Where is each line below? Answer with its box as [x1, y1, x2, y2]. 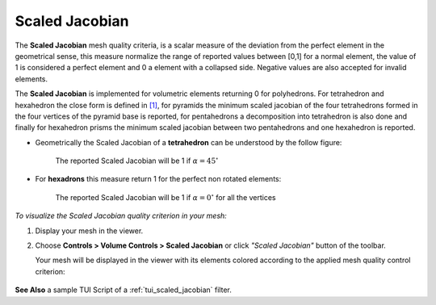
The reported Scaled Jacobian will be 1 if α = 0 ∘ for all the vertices [55, 192, 276, 202]
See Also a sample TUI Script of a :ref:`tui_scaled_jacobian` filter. [15, 285, 232, 295]
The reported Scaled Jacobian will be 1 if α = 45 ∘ [55, 155, 219, 165]
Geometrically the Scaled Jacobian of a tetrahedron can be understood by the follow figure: [35, 137, 342, 147]
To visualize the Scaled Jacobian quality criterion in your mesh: [15, 211, 228, 221]
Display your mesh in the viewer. [35, 226, 144, 236]
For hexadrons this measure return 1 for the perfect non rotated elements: [35, 174, 282, 184]
